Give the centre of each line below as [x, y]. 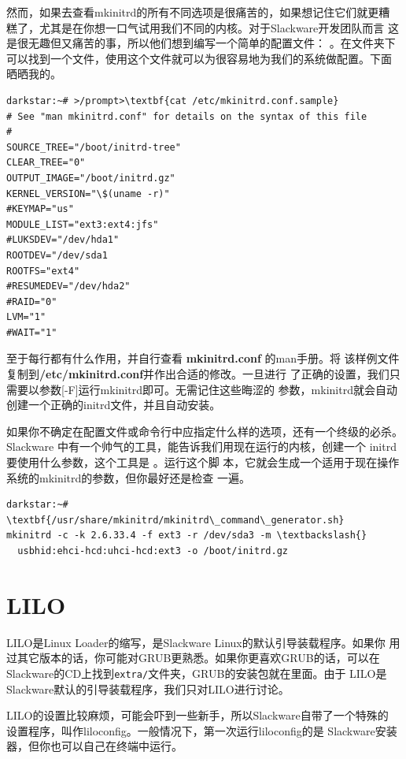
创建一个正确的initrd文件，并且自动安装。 [114, 405]
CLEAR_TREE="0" [46, 163]
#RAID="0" [32, 301]
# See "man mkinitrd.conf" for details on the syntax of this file [187, 116]
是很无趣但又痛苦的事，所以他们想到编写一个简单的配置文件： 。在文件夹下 [201, 43]
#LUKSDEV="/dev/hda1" [63, 240]
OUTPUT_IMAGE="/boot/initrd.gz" [91, 178]
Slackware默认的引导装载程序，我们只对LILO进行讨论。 [148, 688]
